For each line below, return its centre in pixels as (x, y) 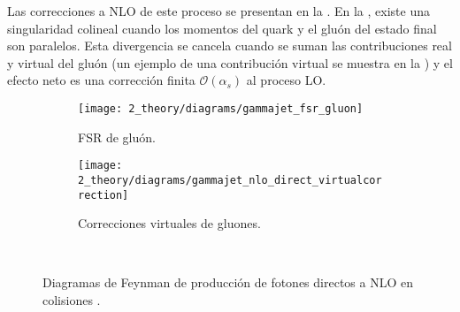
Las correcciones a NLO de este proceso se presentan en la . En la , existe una (218, 11)
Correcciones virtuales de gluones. (169, 223)
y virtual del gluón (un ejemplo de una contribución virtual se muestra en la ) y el (230, 62)
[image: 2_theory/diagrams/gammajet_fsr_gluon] (221, 108)
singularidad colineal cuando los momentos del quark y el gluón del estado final (222, 28)
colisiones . (72, 299)
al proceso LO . (286, 80)
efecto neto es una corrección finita (101, 80)
